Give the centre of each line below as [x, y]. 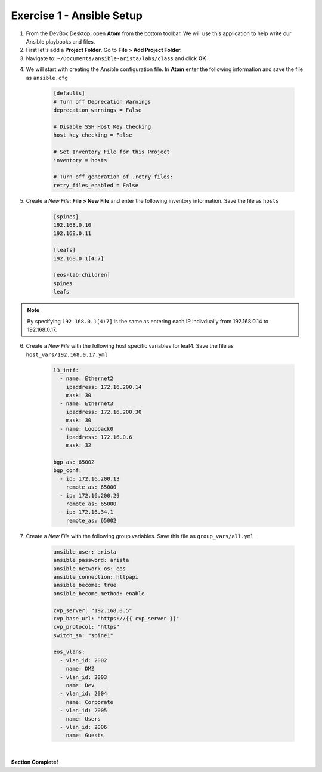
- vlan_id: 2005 [83, 711]
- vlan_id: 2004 [83, 694]
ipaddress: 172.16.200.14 [104, 387]
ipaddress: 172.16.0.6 [99, 437]
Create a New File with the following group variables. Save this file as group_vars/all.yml [140, 536]
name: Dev [80, 685]
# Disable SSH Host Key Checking [102, 127]
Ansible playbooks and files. [61, 41]
